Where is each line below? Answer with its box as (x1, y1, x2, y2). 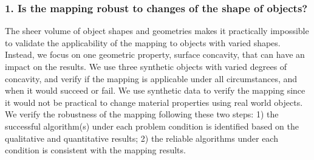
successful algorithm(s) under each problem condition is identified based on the (5, 119, 299, 132)
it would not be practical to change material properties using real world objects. (5, 96, 303, 108)
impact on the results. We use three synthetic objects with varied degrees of (5, 60, 287, 72)
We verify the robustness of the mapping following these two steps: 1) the (5, 108, 279, 120)
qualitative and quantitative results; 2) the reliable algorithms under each (5, 131, 278, 144)
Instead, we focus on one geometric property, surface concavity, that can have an (5, 48, 305, 61)
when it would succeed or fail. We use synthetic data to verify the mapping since (5, 84, 305, 97)
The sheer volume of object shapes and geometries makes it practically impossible (5, 24, 309, 37)
